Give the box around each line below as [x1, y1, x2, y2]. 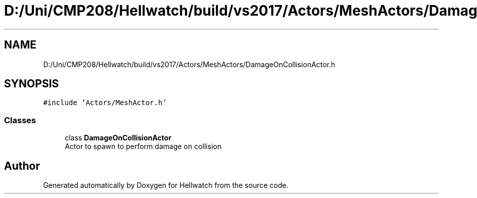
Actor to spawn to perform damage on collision [65, 142, 222, 151]
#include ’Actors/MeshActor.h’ [43, 98, 167, 107]
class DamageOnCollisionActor [65, 133, 172, 142]
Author [4, 159, 40, 172]
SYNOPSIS [4, 77, 59, 90]
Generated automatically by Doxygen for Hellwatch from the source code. [43, 181, 289, 190]
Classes [4, 115, 36, 125]
